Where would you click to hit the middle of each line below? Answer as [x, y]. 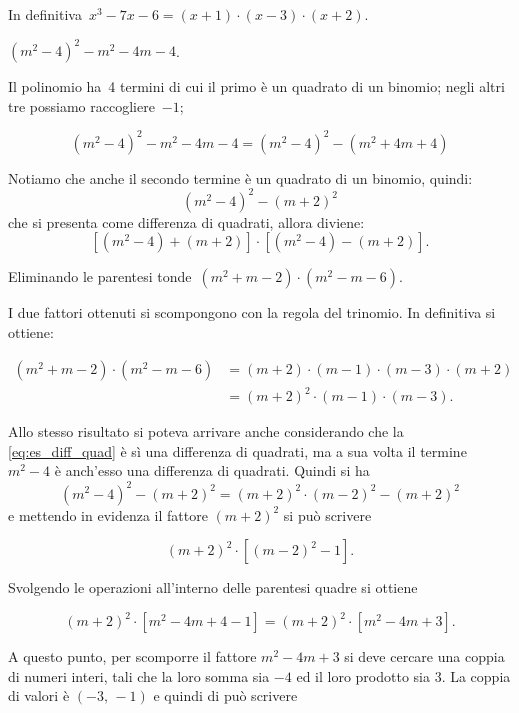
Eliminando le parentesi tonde [100, 276]
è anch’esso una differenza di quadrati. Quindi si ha [212, 470]
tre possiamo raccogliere [81, 105]
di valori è [39, 695]
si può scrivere [327, 514]
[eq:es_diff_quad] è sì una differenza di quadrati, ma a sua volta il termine [237, 450]
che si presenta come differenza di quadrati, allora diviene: [186, 221]
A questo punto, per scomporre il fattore [132, 656]
